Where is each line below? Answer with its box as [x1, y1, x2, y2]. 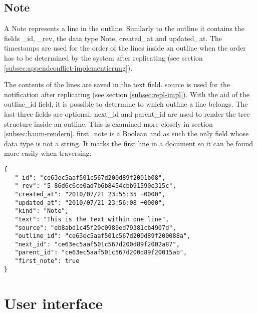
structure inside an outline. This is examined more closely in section [4, 118, 213, 129]
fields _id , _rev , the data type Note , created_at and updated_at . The [4, 33, 222, 43]
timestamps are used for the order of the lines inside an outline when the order [4, 43, 246, 53]
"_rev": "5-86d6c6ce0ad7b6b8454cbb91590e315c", [15, 182, 176, 190]
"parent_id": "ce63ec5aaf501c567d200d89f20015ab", [15, 249, 187, 256]
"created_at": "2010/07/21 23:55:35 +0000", [15, 190, 166, 198]
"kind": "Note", [15, 207, 69, 215]
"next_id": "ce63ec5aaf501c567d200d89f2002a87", [15, 240, 180, 248]
